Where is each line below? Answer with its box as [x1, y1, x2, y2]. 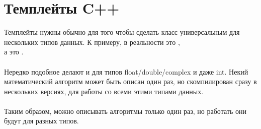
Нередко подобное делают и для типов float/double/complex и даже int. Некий [4, 66, 248, 77]
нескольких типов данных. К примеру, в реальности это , [4, 36, 180, 47]
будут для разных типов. [4, 115, 79, 126]
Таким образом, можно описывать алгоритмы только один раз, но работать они [4, 105, 246, 116]
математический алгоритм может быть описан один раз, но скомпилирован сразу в [4, 76, 257, 87]
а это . [4, 46, 24, 57]
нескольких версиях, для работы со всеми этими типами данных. [4, 86, 204, 96]
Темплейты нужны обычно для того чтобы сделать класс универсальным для [4, 27, 240, 37]
